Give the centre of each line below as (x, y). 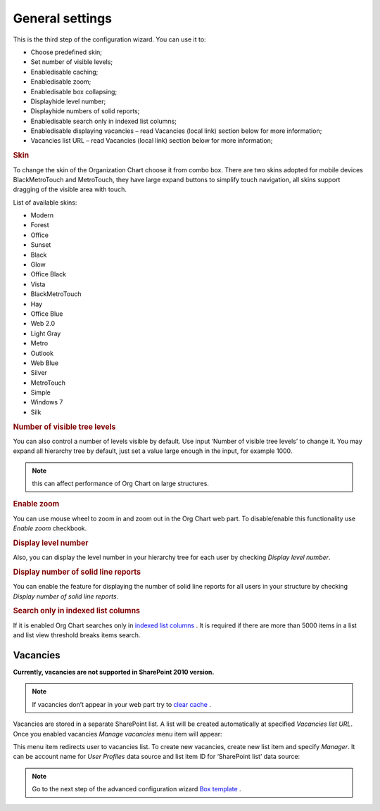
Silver (39, 373)
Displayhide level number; (68, 101)
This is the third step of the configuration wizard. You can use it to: (110, 39)
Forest (40, 225)
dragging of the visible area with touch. (70, 189)
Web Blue (45, 363)
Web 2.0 (43, 324)
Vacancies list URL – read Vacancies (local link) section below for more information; (152, 141)
